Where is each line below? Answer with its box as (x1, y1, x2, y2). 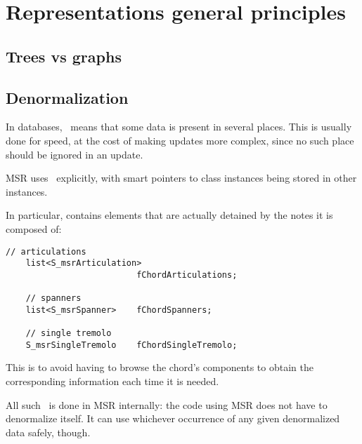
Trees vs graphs (6, 45, 122, 67)
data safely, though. (6, 424, 91, 439)
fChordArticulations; (136, 269, 238, 280)
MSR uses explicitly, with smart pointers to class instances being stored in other (6, 170, 357, 185)
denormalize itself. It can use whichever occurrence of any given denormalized (6, 411, 340, 426)
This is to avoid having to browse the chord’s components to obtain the (6, 360, 313, 375)
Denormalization (6, 86, 129, 108)
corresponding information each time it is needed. (6, 374, 219, 389)
